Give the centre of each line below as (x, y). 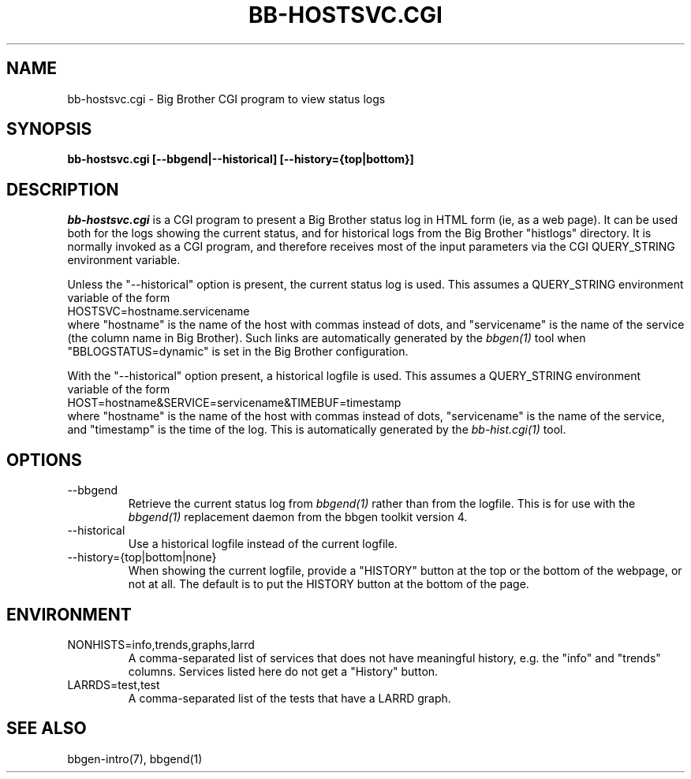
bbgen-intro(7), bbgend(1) (135, 758)
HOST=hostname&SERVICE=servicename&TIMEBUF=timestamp (234, 403)
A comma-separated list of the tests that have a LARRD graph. (289, 698)
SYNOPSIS (49, 129)
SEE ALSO (47, 729)
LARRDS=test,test (114, 684)
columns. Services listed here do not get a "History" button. (283, 671)
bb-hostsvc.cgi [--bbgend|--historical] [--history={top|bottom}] (241, 159)
